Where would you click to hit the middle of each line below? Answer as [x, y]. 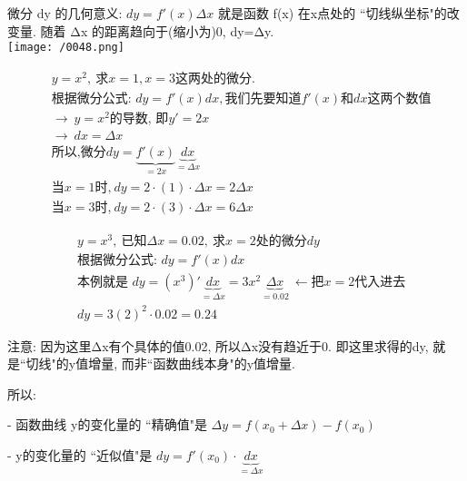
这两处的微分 [213, 79]
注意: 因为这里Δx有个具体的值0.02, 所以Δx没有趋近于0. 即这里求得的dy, [218, 345]
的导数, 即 [139, 119]
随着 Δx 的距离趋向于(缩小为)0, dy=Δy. [157, 30]
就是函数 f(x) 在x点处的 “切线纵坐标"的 [332, 13]
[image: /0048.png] [66, 48]
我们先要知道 [263, 98]
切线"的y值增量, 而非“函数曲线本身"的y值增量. [160, 363]
